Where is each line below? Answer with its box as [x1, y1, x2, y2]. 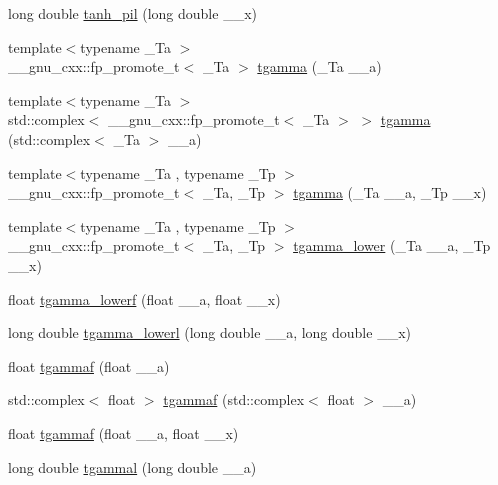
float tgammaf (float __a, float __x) [8, 422, 239, 443]
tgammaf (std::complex [163, 389, 305, 410]
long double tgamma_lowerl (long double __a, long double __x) [8, 322, 411, 343]
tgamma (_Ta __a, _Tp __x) [293, 182, 487, 203]
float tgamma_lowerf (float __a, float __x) [8, 288, 281, 309]
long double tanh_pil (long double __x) [8, 3, 257, 23]
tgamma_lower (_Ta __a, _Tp [293, 235, 491, 256]
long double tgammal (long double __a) [8, 456, 257, 477]
